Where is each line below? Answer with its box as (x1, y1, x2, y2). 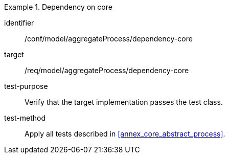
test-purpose (4, 82, 48, 91)
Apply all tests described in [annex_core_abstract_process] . (25, 129, 225, 138)
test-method (4, 114, 45, 122)
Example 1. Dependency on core (4, 3, 112, 11)
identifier (4, 18, 34, 27)
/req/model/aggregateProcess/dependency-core (25, 66, 189, 75)
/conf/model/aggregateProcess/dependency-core (25, 34, 193, 43)
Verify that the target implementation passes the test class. (25, 98, 223, 106)
